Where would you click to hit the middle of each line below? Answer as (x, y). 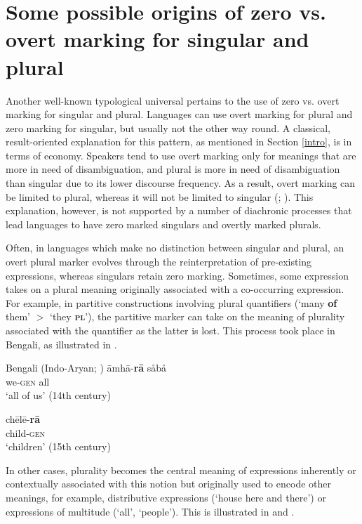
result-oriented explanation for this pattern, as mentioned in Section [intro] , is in (179, 142)
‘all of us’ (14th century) (58, 395)
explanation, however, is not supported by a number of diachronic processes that (179, 210)
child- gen (26, 432)
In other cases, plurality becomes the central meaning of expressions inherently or (181, 470)
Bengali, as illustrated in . (61, 344)
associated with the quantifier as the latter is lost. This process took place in (170, 330)
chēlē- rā (23, 418)
